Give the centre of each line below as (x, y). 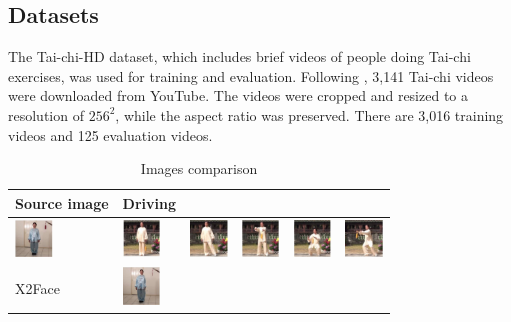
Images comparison (199, 168)
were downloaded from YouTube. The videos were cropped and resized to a (238, 95)
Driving (149, 202)
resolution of (46, 114)
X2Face (37, 287)
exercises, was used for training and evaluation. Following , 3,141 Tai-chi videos (251, 75)
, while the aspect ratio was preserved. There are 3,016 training (309, 114)
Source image (62, 202)
